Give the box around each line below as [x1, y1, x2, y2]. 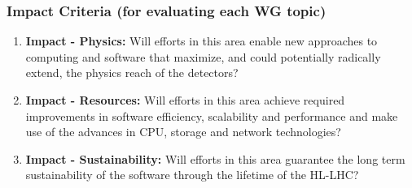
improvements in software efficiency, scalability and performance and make [25, 107, 398, 124]
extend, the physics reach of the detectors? [25, 64, 239, 81]
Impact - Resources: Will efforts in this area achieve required [25, 92, 345, 108]
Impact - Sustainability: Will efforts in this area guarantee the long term [25, 150, 405, 167]
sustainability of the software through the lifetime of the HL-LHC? [25, 166, 359, 183]
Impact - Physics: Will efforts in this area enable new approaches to [25, 32, 378, 49]
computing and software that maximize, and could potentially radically [25, 48, 381, 65]
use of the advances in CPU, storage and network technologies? [25, 123, 341, 140]
